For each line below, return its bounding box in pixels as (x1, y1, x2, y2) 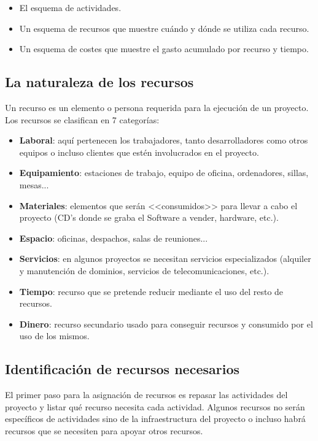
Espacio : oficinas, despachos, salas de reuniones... (19, 231, 208, 244)
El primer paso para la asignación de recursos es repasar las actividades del (5, 388, 288, 401)
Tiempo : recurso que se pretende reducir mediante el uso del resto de (19, 285, 284, 297)
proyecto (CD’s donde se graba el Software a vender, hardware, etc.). (19, 211, 279, 224)
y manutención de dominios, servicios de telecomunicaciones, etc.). (19, 264, 270, 277)
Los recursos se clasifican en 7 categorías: (5, 113, 160, 126)
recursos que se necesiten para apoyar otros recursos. (5, 424, 203, 437)
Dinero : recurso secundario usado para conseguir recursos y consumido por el (19, 317, 313, 330)
